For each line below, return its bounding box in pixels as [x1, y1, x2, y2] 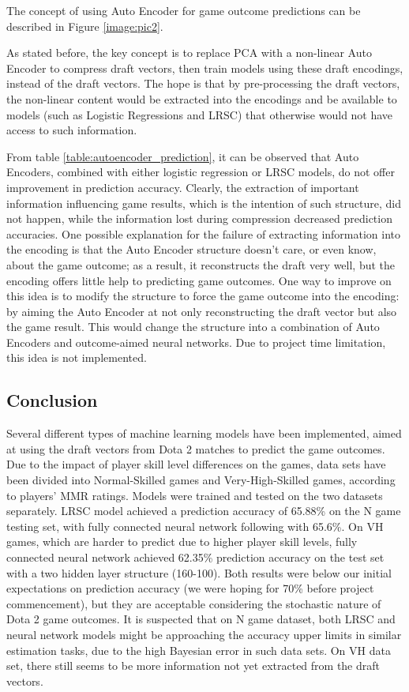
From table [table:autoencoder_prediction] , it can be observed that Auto [6, 148, 359, 164]
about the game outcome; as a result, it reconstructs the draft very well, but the [6, 256, 396, 273]
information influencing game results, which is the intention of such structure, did [6, 194, 401, 211]
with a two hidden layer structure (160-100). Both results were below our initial [6, 564, 392, 581]
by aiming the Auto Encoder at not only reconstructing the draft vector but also [6, 303, 397, 319]
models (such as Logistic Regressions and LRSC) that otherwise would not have [6, 106, 393, 122]
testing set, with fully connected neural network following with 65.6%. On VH [6, 517, 384, 534]
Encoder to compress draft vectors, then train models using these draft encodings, [6, 59, 403, 76]
